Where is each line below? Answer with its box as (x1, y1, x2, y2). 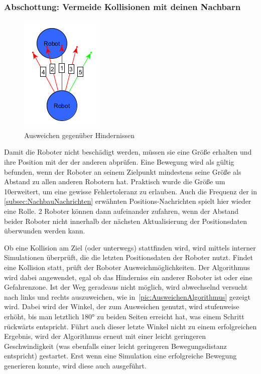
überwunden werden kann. (4, 225, 85, 236)
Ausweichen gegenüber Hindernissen (24, 130, 135, 140)
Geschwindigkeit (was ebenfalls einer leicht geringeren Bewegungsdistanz (4, 340, 227, 351)
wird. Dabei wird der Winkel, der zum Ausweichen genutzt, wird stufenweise (4, 301, 239, 312)
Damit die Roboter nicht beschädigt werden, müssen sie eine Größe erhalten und (4, 147, 252, 157)
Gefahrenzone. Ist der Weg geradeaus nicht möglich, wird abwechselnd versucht (4, 282, 248, 292)
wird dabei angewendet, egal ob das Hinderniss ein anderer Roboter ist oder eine (4, 272, 252, 282)
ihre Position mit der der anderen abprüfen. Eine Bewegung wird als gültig (4, 157, 234, 167)
